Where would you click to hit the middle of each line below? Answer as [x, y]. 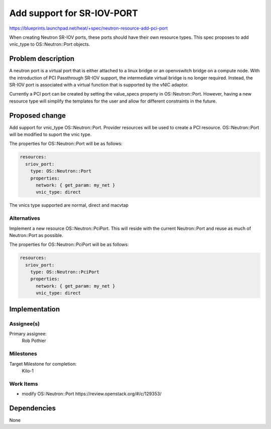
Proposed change [38, 115]
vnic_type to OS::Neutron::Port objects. [50, 44]
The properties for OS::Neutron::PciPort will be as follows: [69, 244]
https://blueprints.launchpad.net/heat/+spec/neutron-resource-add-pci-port [89, 28]
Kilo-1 [28, 371]
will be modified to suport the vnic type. [50, 135]
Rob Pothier [34, 341]
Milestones [23, 354]
